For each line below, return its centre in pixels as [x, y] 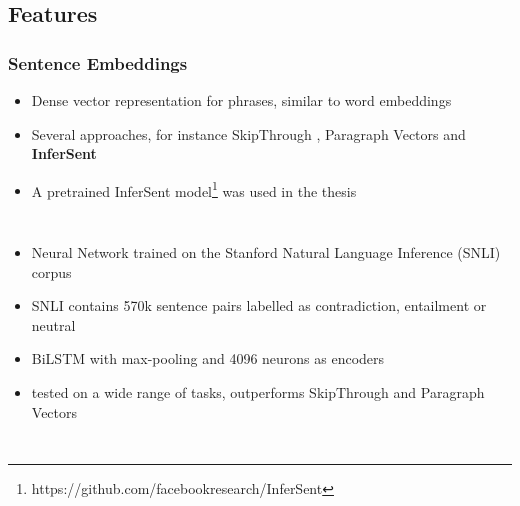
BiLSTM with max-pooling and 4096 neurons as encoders [208, 358]
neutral [53, 324]
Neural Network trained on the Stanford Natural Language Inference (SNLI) [266, 252]
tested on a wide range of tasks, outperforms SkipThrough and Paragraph [258, 392]
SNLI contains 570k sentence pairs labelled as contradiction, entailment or [259, 305]
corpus [51, 271]
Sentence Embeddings [98, 62]
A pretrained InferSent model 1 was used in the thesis [194, 189]
